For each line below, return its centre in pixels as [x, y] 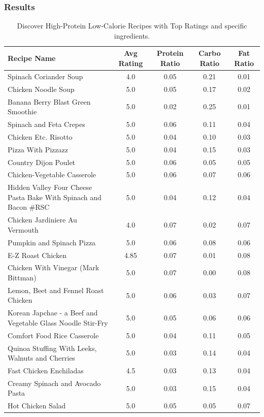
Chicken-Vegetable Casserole [52, 174]
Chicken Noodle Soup [41, 89]
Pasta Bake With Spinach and [55, 197]
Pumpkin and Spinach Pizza [52, 242]
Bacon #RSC [29, 207]
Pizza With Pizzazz [38, 149]
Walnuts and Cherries [41, 358]
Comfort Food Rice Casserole [53, 335]
